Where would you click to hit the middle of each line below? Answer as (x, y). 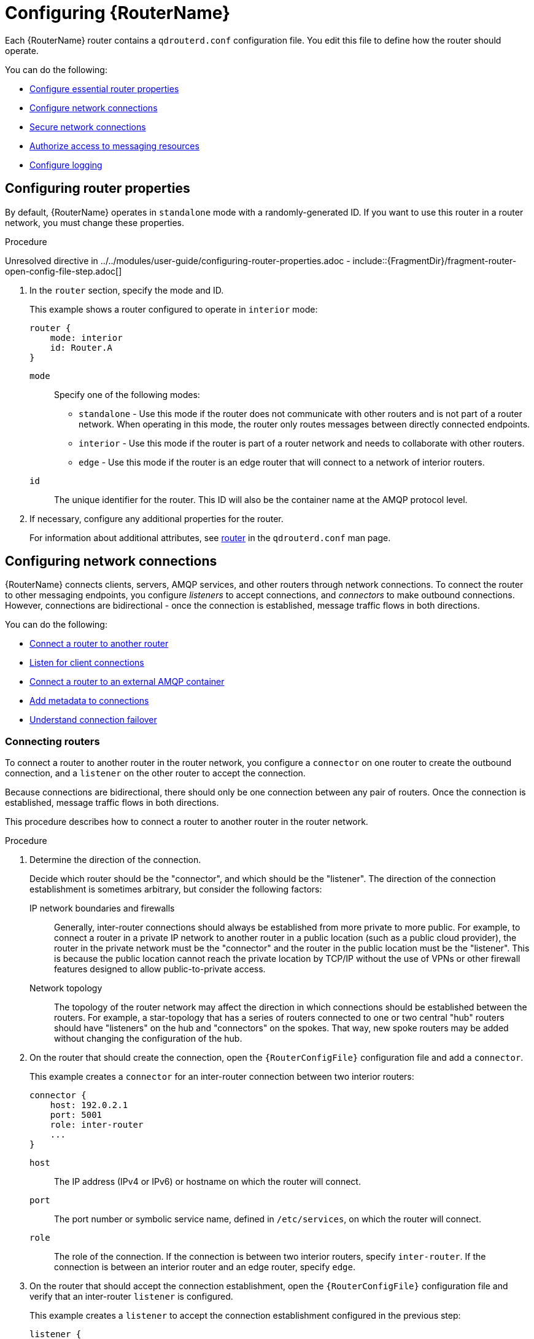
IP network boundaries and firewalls (102, 908)
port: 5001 (76, 1115)
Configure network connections (94, 107)
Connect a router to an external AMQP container (127, 682)
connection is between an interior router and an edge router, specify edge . (205, 1267)
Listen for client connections (87, 663)
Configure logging (66, 165)
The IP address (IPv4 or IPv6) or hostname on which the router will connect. (207, 1182)
